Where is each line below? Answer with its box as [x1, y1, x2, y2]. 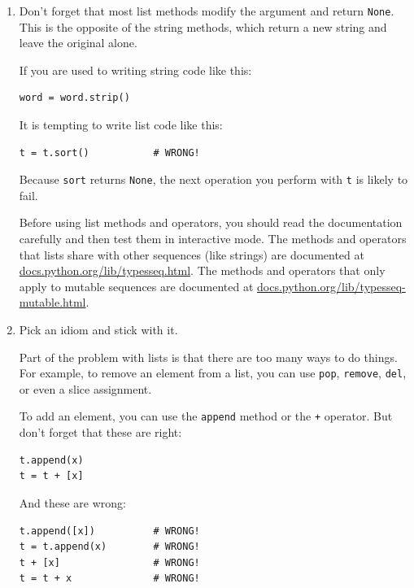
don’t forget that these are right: [19, 424, 182, 441]
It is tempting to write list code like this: [19, 116, 223, 133]
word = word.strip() [19, 92, 130, 104]
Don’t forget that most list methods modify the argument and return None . [19, 2, 394, 19]
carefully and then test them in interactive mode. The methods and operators [19, 230, 407, 247]
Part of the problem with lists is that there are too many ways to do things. [19, 348, 398, 365]
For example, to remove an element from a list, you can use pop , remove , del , [19, 364, 407, 381]
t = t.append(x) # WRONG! [19, 541, 200, 553]
